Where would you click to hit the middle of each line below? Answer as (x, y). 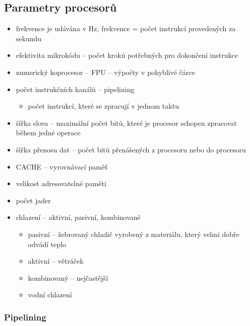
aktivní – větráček (56, 261)
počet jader (33, 200)
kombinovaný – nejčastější (68, 277)
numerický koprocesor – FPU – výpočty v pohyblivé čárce (105, 72)
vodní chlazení (50, 295)
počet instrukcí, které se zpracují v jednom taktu (103, 106)
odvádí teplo (47, 244)
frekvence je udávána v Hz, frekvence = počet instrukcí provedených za (126, 28)
